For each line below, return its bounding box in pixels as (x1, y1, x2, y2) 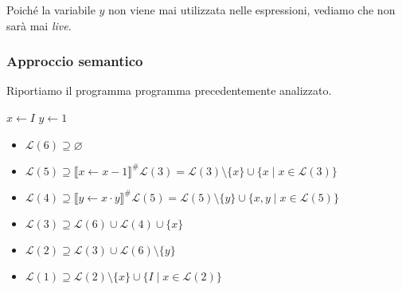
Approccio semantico (6, 51, 143, 71)
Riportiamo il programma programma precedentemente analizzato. (6, 82, 332, 99)
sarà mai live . (6, 17, 72, 33)
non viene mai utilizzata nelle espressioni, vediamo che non (108, 2, 396, 18)
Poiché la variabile (6, 2, 96, 18)
